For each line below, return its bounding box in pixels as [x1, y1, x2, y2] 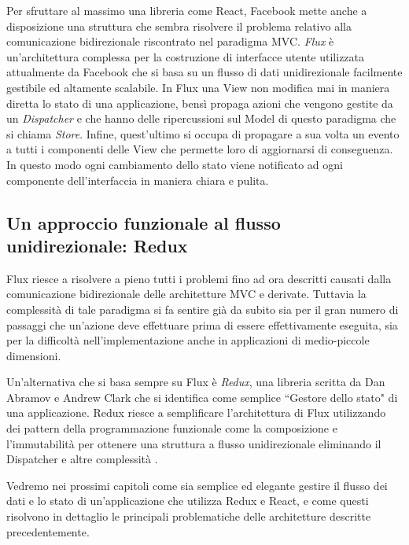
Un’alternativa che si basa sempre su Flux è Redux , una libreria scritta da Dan [6, 374, 385, 390]
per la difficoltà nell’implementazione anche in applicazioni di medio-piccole [6, 332, 370, 348]
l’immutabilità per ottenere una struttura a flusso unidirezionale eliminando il [6, 435, 381, 451]
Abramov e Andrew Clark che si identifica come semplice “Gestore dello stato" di [6, 388, 398, 405]
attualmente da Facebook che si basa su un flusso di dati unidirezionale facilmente [6, 64, 403, 80]
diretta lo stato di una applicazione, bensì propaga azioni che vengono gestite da [6, 94, 393, 111]
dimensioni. [6, 347, 61, 363]
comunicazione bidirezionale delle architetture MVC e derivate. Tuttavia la [6, 285, 367, 302]
